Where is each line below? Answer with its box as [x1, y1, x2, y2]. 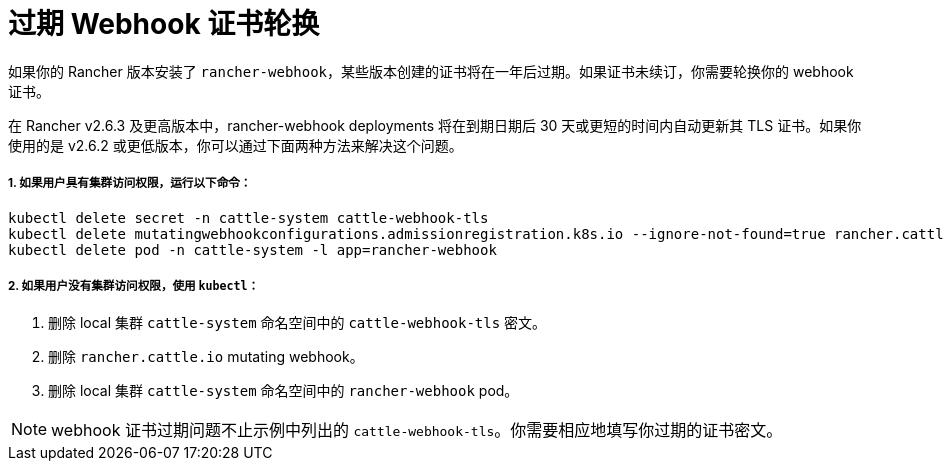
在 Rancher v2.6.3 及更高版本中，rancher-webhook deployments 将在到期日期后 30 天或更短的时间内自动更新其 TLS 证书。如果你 [8, 116, 862, 134]
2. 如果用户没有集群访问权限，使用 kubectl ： [8, 278, 260, 293]
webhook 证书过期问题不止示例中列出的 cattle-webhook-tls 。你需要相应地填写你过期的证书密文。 [51, 420, 783, 441]
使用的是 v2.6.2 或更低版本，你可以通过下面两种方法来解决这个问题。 [8, 136, 463, 154]
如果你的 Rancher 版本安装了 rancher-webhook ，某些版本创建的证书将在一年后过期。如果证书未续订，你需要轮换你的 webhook [8, 62, 854, 80]
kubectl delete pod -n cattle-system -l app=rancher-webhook [8, 241, 497, 258]
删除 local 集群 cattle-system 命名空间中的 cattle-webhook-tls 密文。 [48, 314, 547, 332]
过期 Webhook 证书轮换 [8, 7, 320, 41]
